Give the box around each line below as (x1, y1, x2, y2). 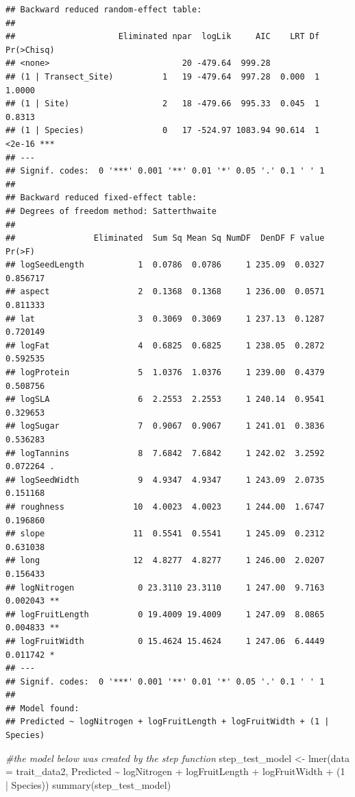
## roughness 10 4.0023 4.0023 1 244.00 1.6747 (5, 501, 325, 512)
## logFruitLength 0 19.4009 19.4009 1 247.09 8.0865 (5, 609, 325, 619)
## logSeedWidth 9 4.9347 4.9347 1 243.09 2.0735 (5, 475, 325, 485)
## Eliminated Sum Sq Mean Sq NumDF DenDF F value (5, 233, 325, 243)
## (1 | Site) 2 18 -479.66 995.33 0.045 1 (5, 99, 320, 109)
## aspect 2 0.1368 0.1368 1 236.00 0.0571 (5, 287, 325, 297)
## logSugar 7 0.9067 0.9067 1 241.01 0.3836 (5, 421, 325, 431)
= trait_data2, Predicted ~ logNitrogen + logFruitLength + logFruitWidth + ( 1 (5, 764, 345, 778)
